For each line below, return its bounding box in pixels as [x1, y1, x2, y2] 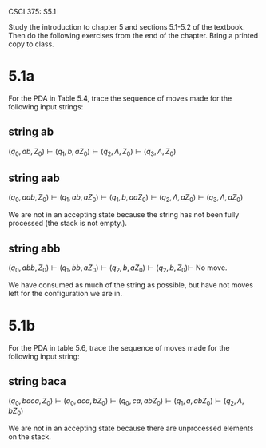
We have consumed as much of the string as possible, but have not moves [8, 280, 254, 290]
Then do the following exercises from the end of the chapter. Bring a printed [8, 31, 259, 40]
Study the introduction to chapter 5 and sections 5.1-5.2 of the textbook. [8, 22, 245, 31]
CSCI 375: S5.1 [8, 7, 57, 16]
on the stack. [8, 432, 52, 442]
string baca [8, 375, 66, 388]
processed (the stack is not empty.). [8, 219, 128, 228]
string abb [8, 241, 61, 255]
